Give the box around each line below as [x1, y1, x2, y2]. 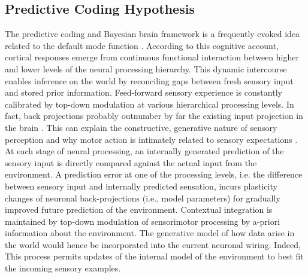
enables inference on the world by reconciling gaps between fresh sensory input [5, 74, 294, 87]
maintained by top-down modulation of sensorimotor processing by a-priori [5, 215, 280, 227]
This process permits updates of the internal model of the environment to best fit [5, 250, 304, 262]
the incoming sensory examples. [5, 262, 121, 274]
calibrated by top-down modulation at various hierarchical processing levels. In [5, 97, 294, 110]
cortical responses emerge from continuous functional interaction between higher [5, 51, 299, 63]
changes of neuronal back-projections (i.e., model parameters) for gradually [5, 191, 280, 204]
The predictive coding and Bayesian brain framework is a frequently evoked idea [5, 28, 300, 40]
